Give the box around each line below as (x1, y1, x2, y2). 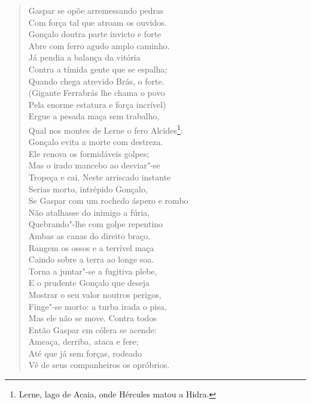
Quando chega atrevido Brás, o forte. (28, 74, 164, 87)
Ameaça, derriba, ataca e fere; (28, 335, 139, 348)
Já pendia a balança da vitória (28, 51, 141, 64)
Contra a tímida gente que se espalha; (28, 62, 167, 75)
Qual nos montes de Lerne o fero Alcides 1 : (28, 122, 183, 136)
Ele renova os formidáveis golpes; (28, 147, 150, 159)
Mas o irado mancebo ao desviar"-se (28, 159, 160, 171)
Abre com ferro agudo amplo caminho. (28, 39, 170, 52)
